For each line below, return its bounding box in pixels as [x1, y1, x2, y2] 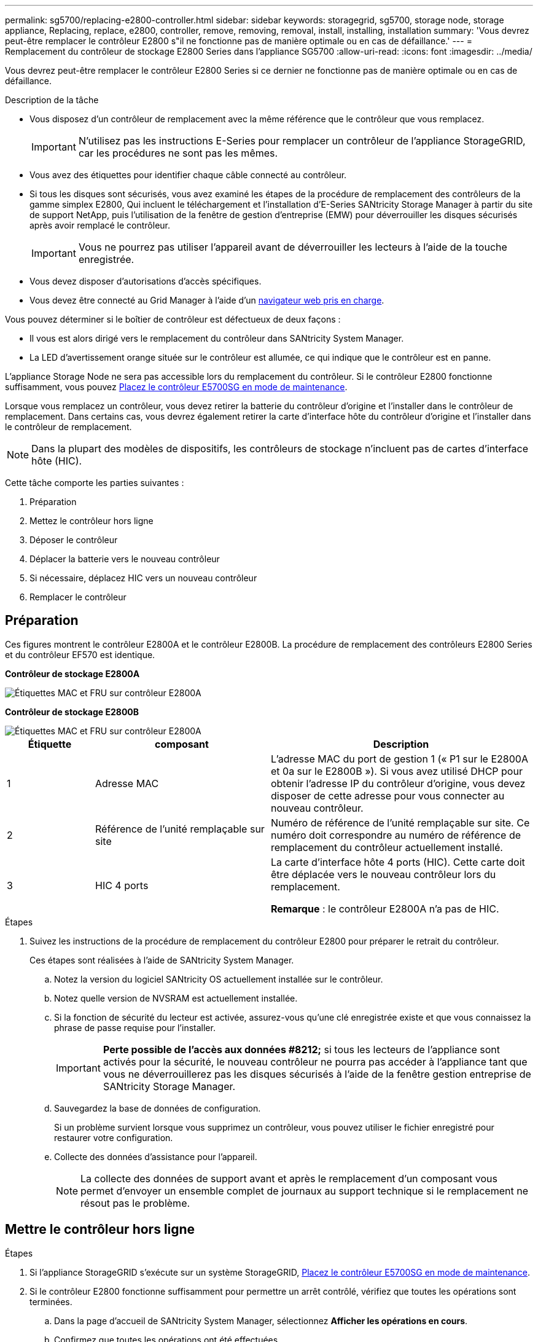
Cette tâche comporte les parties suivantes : [5, 477, 184, 488]
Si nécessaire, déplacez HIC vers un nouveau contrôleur [29, 573, 257, 583]
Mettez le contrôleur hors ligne [29, 516, 154, 526]
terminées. [29, 1296, 72, 1307]
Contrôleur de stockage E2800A [5, 668, 140, 679]
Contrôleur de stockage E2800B [5, 706, 139, 717]
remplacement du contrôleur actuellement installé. [270, 841, 503, 853]
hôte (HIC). [31, 455, 82, 467]
